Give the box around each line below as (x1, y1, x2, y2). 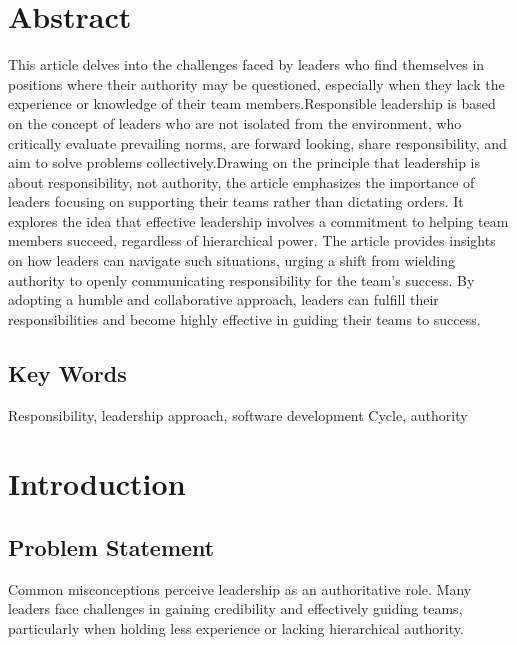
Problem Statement (8, 532, 215, 562)
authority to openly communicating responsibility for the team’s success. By (8, 269, 475, 290)
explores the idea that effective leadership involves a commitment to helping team (8, 210, 509, 231)
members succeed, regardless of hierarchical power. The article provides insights (8, 230, 496, 251)
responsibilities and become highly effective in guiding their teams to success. (8, 308, 481, 329)
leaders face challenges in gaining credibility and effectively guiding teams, (8, 598, 463, 619)
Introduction (8, 463, 186, 504)
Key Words (8, 357, 127, 388)
